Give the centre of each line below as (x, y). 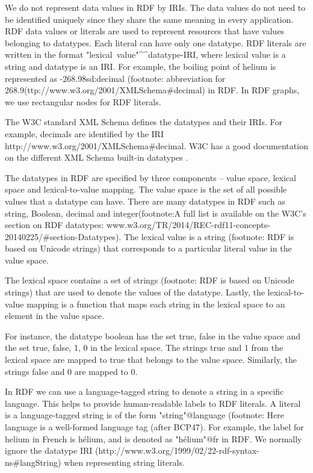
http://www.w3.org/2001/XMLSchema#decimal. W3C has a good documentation (156, 145)
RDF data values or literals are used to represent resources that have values (145, 31)
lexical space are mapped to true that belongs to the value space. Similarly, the (151, 360)
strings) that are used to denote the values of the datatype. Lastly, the (135, 292)
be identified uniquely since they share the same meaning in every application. (149, 19)
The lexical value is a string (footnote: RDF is (209, 236)
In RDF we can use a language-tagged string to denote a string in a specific (144, 391)
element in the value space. (54, 316)
